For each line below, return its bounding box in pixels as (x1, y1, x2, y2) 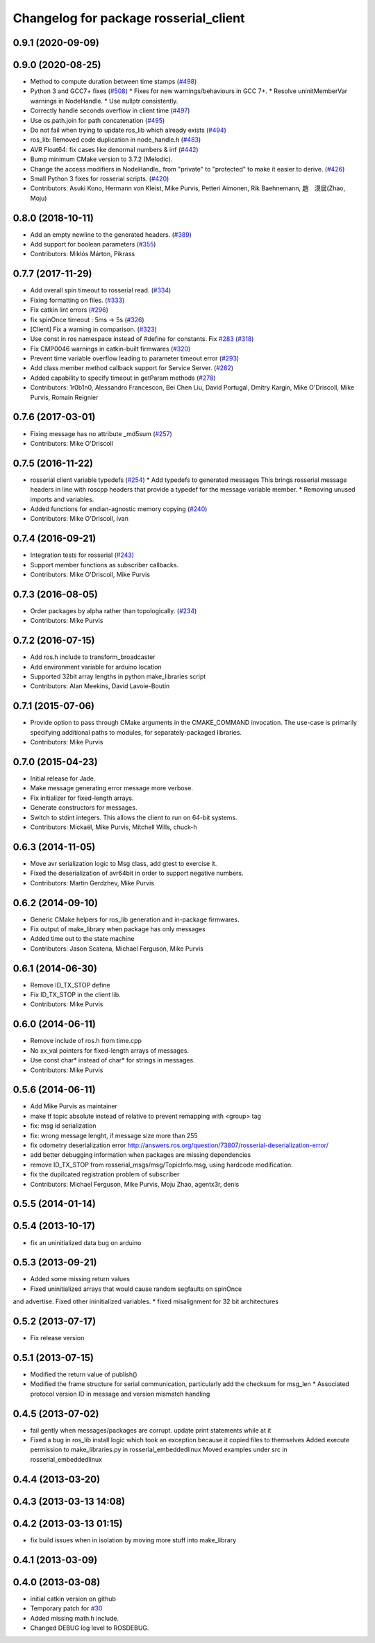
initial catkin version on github (30, 1594, 116, 1603)
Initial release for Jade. (30, 774, 96, 783)
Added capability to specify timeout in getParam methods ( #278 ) (30, 374, 216, 382)
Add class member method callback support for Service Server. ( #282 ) (30, 364, 234, 372)
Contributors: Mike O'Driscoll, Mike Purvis (30, 570, 151, 579)
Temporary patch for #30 (30, 1604, 103, 1612)
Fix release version (30, 1334, 85, 1342)
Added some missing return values (30, 1275, 130, 1283)
